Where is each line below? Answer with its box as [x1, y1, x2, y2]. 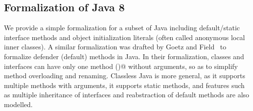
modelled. [4, 99, 33, 109]
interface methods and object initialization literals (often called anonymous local [4, 32, 245, 42]
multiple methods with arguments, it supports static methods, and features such [4, 80, 245, 90]
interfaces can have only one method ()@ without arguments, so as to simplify [4, 61, 238, 71]
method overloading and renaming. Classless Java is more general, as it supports [4, 70, 245, 81]
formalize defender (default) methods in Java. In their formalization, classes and [4, 51, 244, 61]
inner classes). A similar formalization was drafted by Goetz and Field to [4, 42, 227, 52]
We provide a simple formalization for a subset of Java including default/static [4, 22, 240, 33]
